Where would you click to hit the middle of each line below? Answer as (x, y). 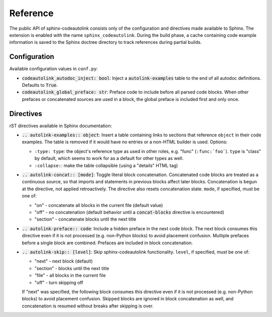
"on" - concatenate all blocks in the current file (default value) (99, 205)
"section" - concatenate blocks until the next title (85, 219)
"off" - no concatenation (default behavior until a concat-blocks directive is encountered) (129, 212)
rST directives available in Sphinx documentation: (61, 126)
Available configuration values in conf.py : (54, 69)
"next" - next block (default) (64, 261)
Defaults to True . (40, 85)
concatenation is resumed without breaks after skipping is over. (88, 306)
